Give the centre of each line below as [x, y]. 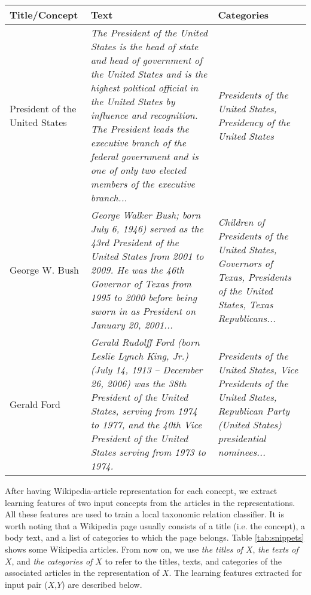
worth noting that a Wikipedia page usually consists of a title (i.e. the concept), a [155, 525]
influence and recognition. [144, 115]
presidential [242, 438]
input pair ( [26, 584]
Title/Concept [44, 15]
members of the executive [143, 184]
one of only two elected [138, 170]
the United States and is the [149, 74]
